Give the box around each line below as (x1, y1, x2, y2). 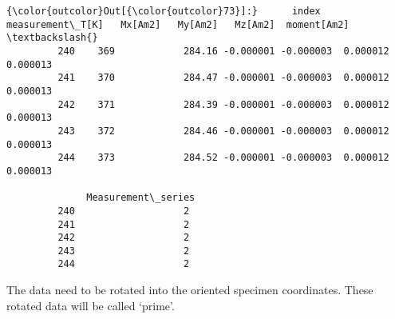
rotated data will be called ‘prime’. (6, 297, 175, 313)
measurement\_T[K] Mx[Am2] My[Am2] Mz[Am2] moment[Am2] (6, 18, 350, 30)
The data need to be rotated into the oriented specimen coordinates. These (6, 281, 373, 298)
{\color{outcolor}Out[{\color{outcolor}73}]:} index (6, 6, 321, 17)
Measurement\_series (86, 192, 196, 204)
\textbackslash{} (6, 32, 98, 44)
